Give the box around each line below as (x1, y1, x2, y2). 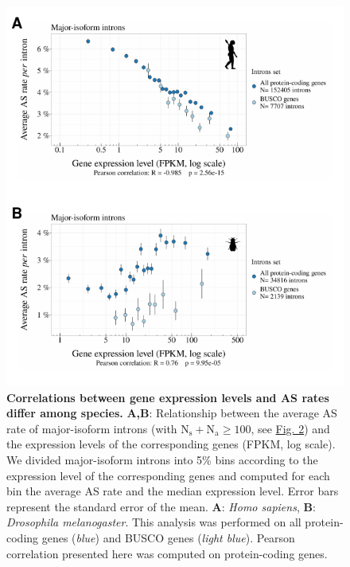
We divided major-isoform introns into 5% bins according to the (6, 451, 318, 467)
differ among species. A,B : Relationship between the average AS (6, 405, 337, 421)
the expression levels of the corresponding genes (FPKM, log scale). (6, 436, 336, 452)
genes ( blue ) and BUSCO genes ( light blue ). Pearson (41, 529, 295, 545)
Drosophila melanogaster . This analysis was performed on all (6, 514, 301, 530)
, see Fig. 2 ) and (251, 420, 330, 436)
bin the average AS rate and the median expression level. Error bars (6, 483, 339, 499)
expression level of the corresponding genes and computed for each (6, 467, 330, 483)
